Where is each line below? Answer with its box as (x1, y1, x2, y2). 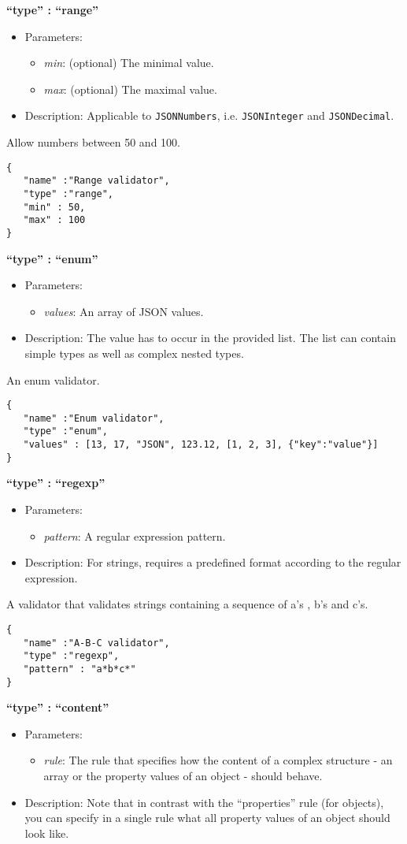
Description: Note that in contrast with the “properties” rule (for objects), (24, 794, 384, 810)
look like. (24, 824, 69, 841)
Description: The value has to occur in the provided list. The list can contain (24, 329, 396, 346)
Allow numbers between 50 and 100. (6, 134, 180, 151)
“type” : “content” (6, 699, 109, 716)
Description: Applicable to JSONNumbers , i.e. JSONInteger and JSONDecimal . (24, 107, 394, 124)
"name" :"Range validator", (23, 175, 170, 187)
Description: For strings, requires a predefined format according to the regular (24, 554, 401, 571)
